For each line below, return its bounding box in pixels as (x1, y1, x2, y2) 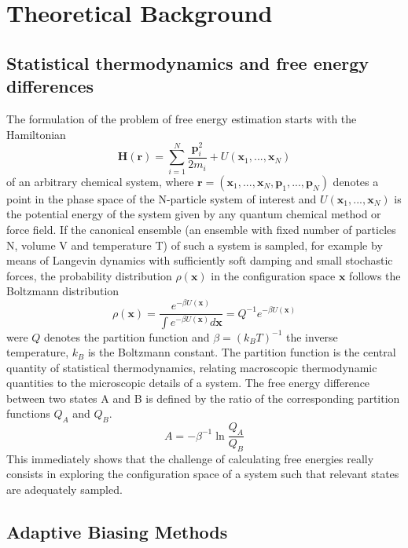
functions (6, 405, 50, 422)
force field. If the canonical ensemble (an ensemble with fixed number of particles (6, 221, 396, 237)
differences (6, 74, 94, 98)
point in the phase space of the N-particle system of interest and (6, 190, 317, 206)
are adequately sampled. (6, 481, 123, 498)
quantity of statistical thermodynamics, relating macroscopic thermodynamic (6, 359, 377, 375)
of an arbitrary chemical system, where (6, 173, 194, 189)
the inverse (286, 328, 338, 345)
